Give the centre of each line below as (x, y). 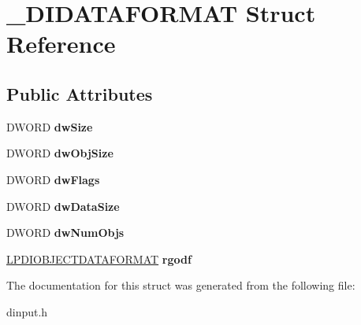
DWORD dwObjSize (60, 153)
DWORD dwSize (50, 126)
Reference (61, 44)
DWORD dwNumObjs (65, 233)
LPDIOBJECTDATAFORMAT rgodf (99, 259)
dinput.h (27, 311)
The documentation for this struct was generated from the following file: (181, 285)
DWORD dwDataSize (63, 206)
